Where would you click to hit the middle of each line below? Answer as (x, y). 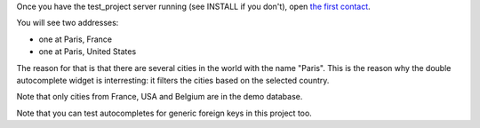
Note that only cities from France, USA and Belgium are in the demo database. (160, 97)
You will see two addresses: (68, 23)
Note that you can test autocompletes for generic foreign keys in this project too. (164, 113)
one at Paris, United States (88, 52)
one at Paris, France (76, 39)
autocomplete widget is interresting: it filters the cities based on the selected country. (173, 80)
